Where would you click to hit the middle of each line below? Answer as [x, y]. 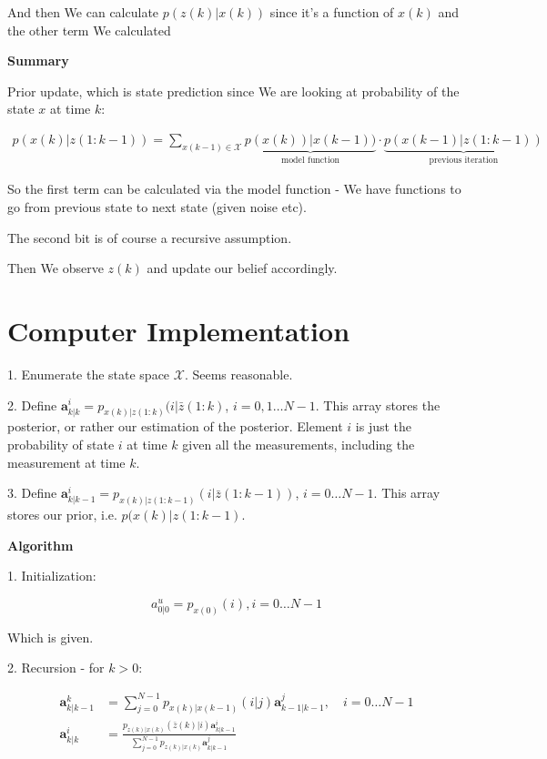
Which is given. [51, 637]
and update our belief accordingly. [242, 268]
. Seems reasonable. [238, 374]
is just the [384, 426]
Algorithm [41, 545]
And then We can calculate [83, 12]
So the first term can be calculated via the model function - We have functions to [234, 189]
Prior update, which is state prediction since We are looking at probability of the [233, 91]
